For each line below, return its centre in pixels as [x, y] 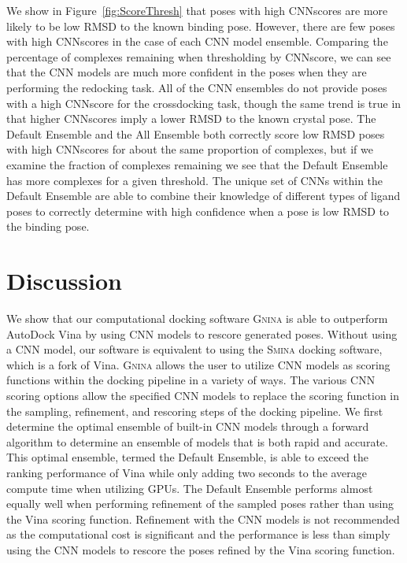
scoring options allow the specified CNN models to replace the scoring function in [203, 395]
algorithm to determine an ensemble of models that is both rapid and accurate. [197, 441]
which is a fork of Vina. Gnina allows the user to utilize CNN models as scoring [198, 364]
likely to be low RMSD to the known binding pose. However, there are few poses [201, 26]
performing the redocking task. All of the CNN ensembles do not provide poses [197, 87]
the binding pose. [48, 226]
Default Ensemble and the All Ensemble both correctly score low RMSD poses [196, 133]
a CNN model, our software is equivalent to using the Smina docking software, [194, 349]
